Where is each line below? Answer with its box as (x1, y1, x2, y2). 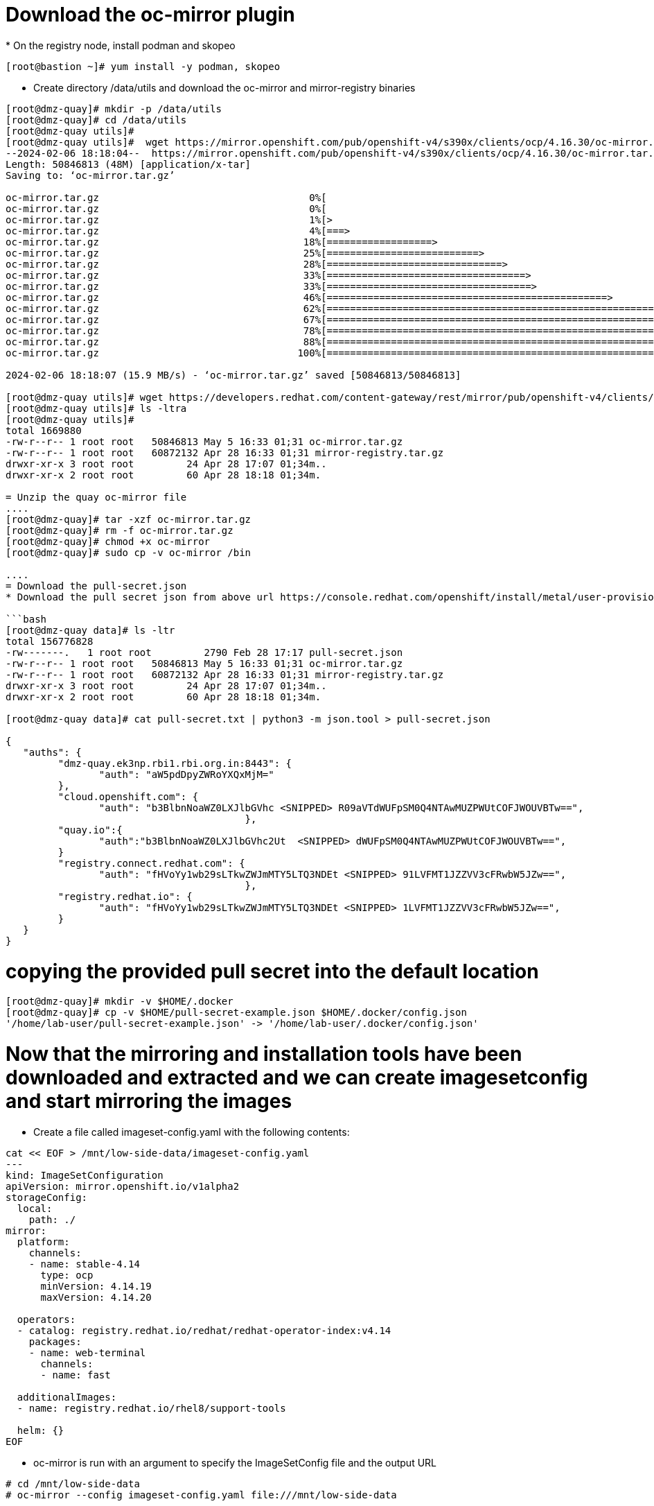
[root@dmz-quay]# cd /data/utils (6, 114, 187, 125)
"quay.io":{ (58, 824, 123, 836)
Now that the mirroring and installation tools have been (6, 1042, 522, 1066)
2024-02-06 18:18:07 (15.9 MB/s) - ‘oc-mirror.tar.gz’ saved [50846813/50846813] (6, 369, 461, 381)
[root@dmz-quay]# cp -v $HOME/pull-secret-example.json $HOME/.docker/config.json (6, 1007, 467, 1019)
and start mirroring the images (6, 1089, 292, 1113)
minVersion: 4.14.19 (40, 1280, 152, 1292)
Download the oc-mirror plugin (6, 3, 295, 26)
